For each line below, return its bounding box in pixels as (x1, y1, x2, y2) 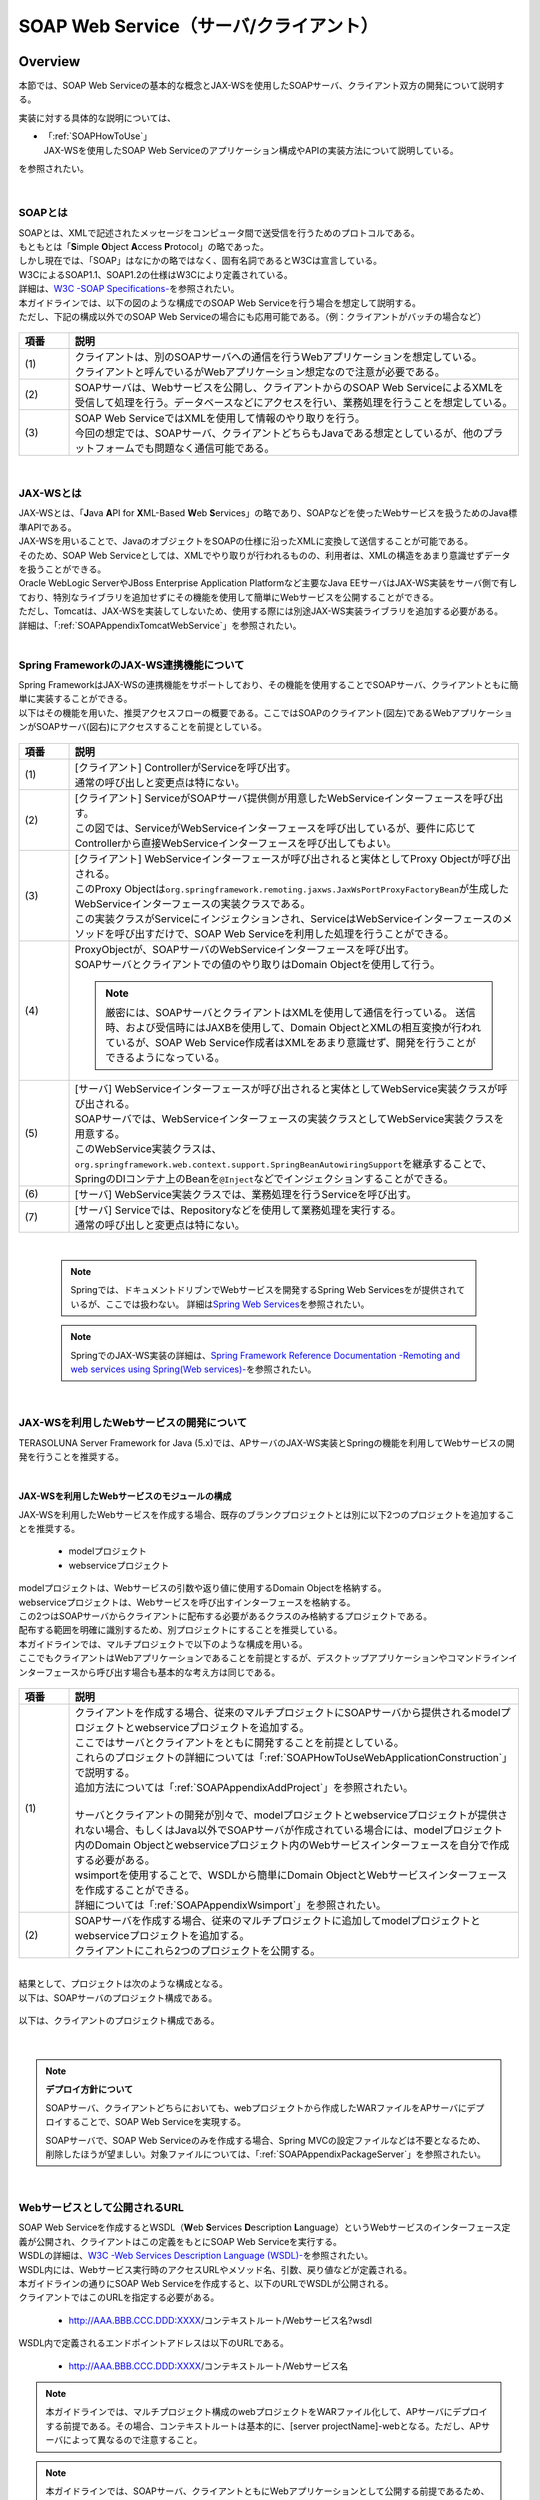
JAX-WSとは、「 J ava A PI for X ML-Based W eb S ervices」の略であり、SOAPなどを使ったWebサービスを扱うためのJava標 (18, 507, 518, 519)
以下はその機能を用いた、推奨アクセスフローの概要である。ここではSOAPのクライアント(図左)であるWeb (18, 706, 452, 719)
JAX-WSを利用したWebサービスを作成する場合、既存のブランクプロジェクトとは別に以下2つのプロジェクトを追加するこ (18, 1508, 515, 1520)
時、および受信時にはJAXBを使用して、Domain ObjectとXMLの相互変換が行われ (105, 1020, 482, 1034)
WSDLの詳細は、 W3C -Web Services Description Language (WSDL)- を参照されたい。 (18, 2250, 374, 2262)
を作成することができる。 (74, 1883, 195, 1897)
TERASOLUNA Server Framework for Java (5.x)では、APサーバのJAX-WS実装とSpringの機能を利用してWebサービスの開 (18, 1436, 515, 1449)
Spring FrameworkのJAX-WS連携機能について (18, 658, 245, 672)
